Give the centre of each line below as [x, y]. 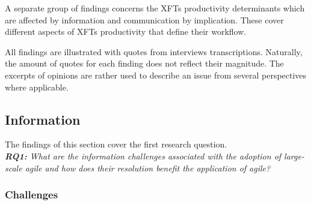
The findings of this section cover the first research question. [116, 144]
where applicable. [37, 87]
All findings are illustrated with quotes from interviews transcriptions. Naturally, [154, 51]
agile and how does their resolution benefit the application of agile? [148, 168]
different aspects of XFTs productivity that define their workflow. [126, 31]
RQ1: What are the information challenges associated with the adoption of [143, 156]
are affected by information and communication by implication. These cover [144, 19]
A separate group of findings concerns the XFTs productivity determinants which [155, 8]
